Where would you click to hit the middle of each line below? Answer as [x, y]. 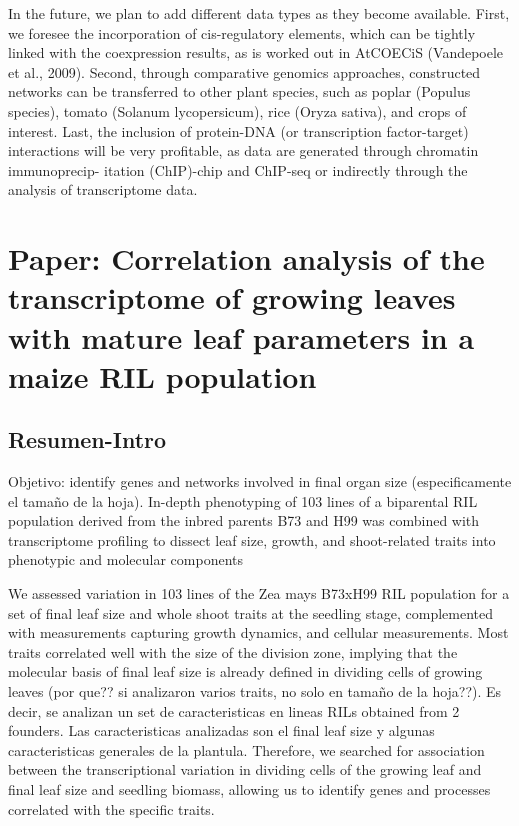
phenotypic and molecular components [126, 559]
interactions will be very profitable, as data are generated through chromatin [243, 150]
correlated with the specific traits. [111, 808]
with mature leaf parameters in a [241, 336]
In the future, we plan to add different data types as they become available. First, [259, 13]
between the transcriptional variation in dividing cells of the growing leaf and [245, 769]
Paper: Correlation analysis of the [246, 258]
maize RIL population [162, 375]
